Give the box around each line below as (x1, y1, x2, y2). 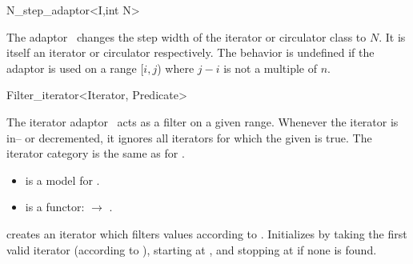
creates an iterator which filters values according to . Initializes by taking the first (6, 225, 407, 242)
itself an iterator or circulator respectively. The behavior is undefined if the (6, 44, 375, 61)
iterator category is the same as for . (6, 145, 185, 162)
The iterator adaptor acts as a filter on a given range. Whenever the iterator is (6, 113, 399, 130)
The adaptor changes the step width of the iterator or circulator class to (6, 28, 367, 45)
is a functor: (25, 198, 85, 215)
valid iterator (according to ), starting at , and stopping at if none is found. (6, 241, 377, 258)
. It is (379, 28, 406, 45)
